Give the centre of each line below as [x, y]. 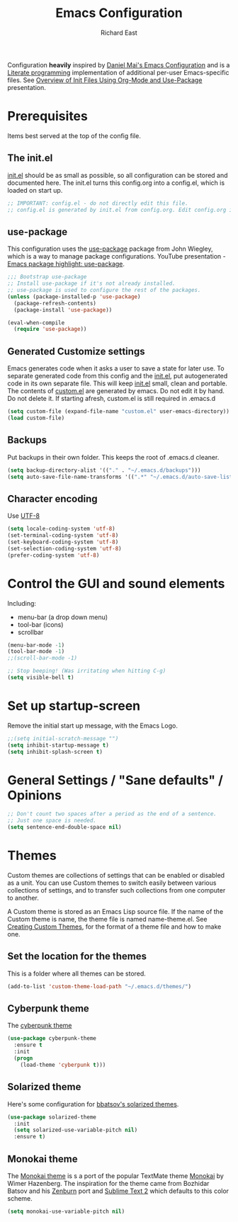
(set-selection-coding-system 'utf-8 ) [64, 548]
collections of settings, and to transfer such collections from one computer [117, 890]
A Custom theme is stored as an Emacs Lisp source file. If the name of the [115, 911]
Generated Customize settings [76, 351]
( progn [23, 1058]
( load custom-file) [36, 418]
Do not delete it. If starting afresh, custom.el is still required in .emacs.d [112, 399]
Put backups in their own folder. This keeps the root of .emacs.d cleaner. [113, 457]
